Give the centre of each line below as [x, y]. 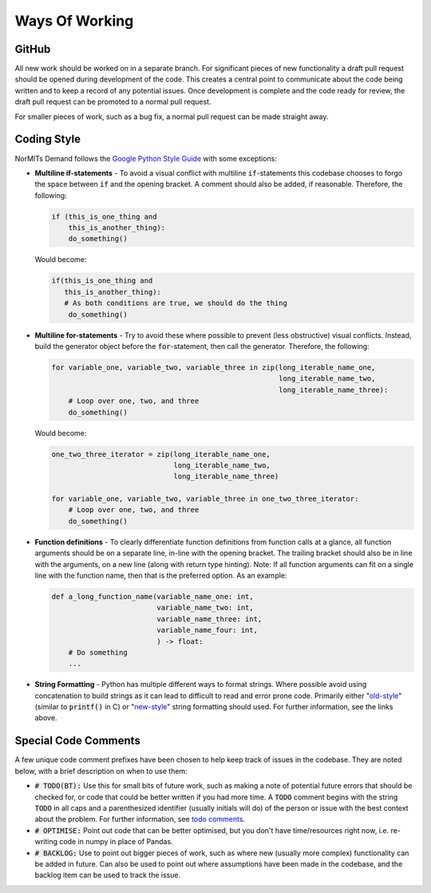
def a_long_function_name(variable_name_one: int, [153, 596]
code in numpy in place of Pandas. [116, 842]
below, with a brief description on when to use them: [101, 771]
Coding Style [48, 139]
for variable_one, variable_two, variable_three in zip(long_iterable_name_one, [214, 367]
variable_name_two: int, [206, 608]
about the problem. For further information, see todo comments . [140, 820]
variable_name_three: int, [210, 619]
